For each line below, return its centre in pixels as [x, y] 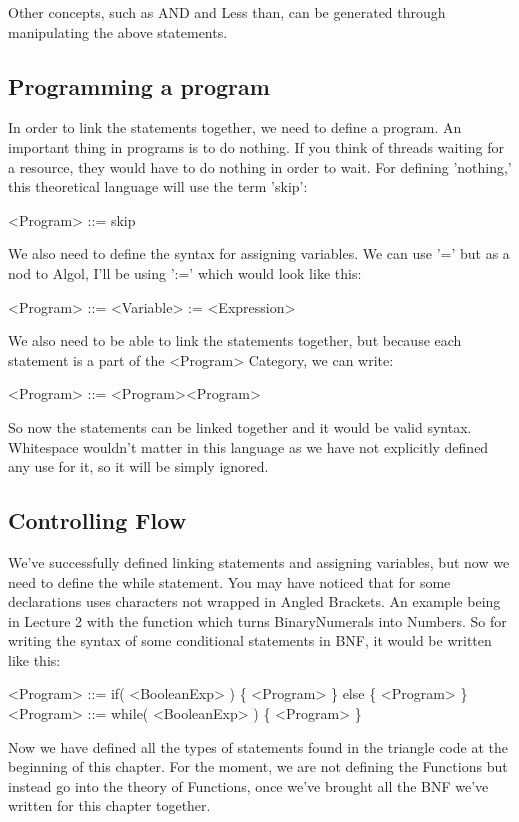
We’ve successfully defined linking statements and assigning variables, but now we [259, 561]
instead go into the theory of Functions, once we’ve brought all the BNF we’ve [248, 785]
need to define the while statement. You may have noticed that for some [229, 581]
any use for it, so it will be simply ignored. [138, 466]
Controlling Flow [97, 520]
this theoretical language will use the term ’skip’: [158, 186]
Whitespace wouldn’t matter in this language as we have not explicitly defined [248, 446]
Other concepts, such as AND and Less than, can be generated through [227, 12]
